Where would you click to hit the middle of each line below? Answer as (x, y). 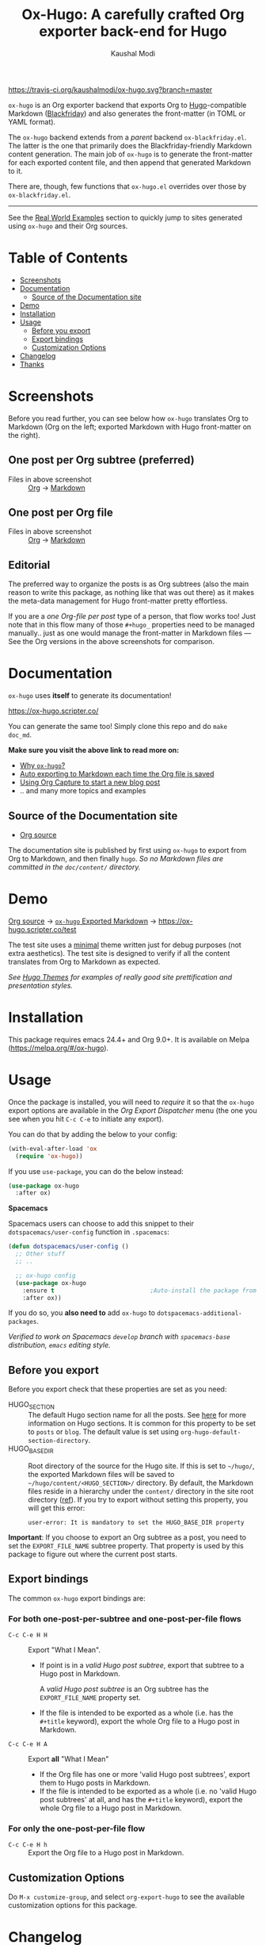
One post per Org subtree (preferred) (102, 460)
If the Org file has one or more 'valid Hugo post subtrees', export (145, 1774)
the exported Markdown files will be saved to (101, 1474)
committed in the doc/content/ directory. (74, 867)
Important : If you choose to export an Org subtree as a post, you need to (127, 1537)
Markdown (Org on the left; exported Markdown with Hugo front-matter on (130, 427)
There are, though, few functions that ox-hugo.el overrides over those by (127, 186)
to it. (15, 171)
